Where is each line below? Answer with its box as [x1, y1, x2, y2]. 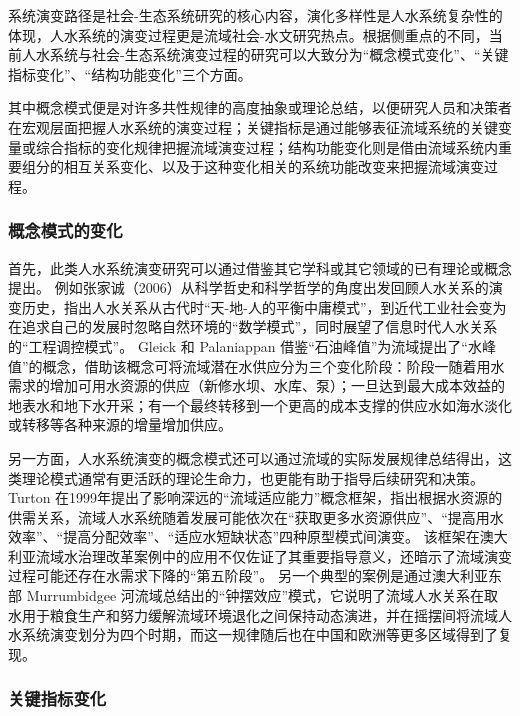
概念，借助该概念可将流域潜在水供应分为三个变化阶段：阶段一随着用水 [42, 355, 505, 376]
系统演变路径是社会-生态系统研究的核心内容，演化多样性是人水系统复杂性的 [8, 5, 503, 25]
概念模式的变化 [8, 218, 123, 243]
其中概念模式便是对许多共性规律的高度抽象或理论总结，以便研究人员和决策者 [8, 97, 512, 118]
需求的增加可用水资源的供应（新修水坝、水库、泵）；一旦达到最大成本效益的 [8, 375, 505, 396]
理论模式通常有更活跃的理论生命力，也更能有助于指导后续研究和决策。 [21, 467, 484, 488]
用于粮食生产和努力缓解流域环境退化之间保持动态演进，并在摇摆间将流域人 [21, 604, 512, 625]
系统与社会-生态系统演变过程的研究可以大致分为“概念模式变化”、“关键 [49, 44, 509, 65]
